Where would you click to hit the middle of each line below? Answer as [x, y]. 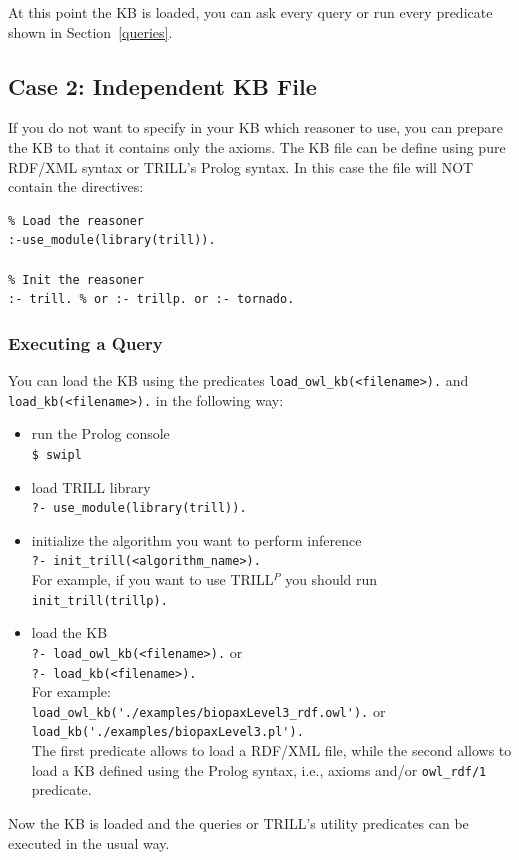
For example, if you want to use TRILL [152, 579]
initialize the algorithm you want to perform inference [196, 539]
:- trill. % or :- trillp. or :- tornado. [151, 299]
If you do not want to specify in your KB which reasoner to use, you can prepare [255, 127]
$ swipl [56, 454]
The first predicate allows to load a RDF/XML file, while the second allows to [271, 750]
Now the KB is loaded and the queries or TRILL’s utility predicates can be [238, 822]
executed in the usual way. [89, 842]
